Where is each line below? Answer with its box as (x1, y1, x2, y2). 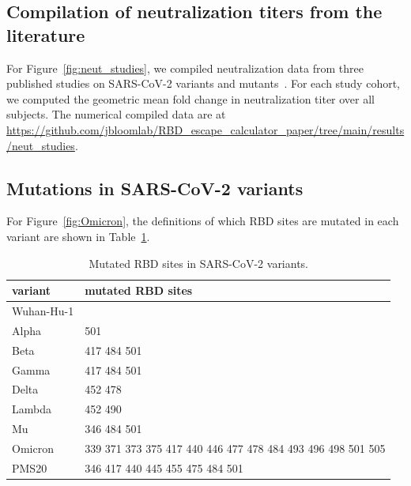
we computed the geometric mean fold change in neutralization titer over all (6, 90, 375, 107)
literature (6, 22, 85, 47)
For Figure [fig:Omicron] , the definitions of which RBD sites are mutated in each (6, 213, 399, 229)
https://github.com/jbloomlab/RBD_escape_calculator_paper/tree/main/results (6, 121, 405, 138)
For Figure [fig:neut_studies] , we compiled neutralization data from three (6, 59, 364, 76)
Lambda (12, 401, 51, 417)
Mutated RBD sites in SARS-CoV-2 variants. (89, 254, 309, 271)
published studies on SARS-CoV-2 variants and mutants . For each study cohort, (6, 75, 401, 92)
